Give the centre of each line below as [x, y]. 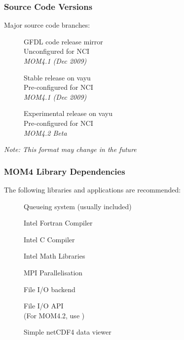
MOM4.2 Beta [45, 132]
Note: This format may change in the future [70, 149]
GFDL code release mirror [63, 41]
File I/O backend [50, 289]
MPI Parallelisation [53, 272]
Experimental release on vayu [68, 113]
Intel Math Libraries [55, 256]
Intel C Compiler [49, 239]
